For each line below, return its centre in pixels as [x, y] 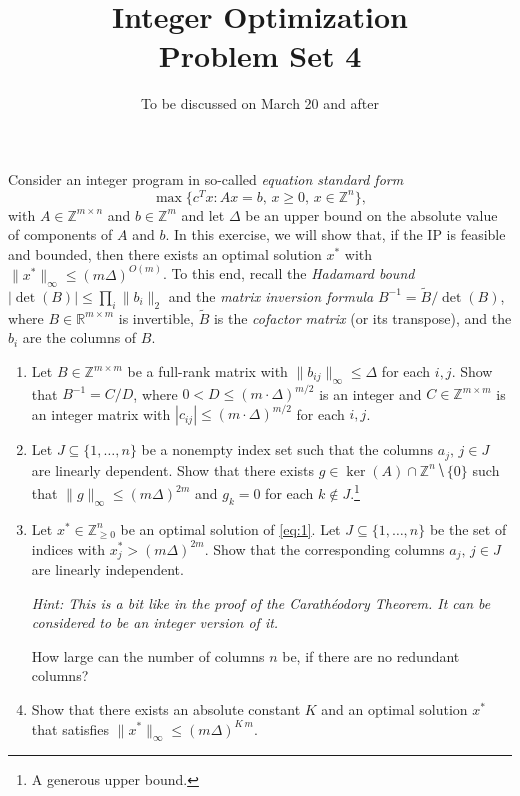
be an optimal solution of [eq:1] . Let [230, 528]
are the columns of [79, 337]
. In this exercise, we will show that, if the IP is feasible [335, 234]
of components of [60, 234]
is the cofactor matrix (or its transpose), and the [362, 317]
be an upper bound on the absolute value [371, 214]
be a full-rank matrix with [207, 371]
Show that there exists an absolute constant [166, 708]
